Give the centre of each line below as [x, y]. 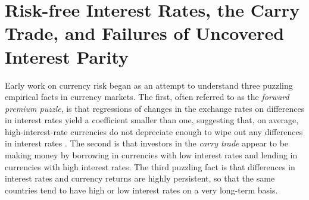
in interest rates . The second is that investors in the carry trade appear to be [147, 143]
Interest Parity [67, 56]
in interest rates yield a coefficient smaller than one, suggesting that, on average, [152, 120]
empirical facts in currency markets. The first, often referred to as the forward [147, 97]
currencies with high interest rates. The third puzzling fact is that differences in [150, 166]
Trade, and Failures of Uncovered [145, 33]
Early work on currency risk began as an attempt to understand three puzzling [149, 85]
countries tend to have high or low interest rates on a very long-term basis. [141, 190]
